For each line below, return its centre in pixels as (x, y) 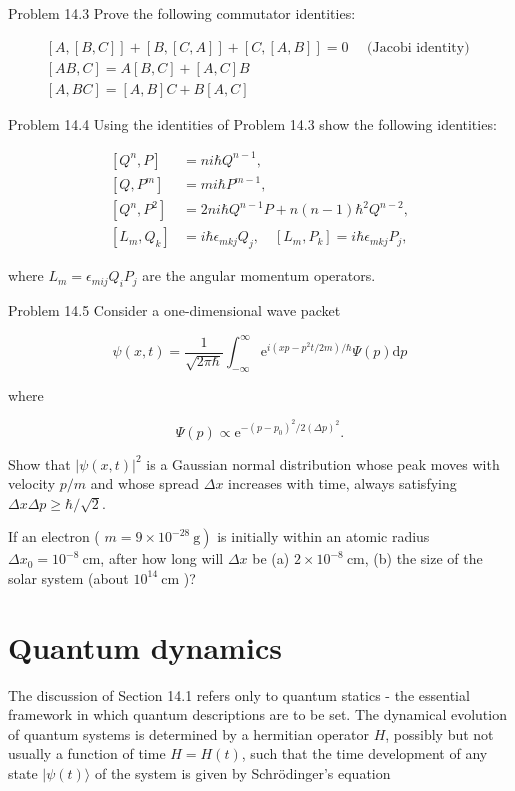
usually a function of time (87, 753)
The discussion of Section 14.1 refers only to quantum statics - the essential (239, 694)
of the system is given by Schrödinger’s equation (242, 773)
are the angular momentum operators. (259, 275)
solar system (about (68, 577)
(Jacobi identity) (418, 47)
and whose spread (145, 483)
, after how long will (162, 558)
